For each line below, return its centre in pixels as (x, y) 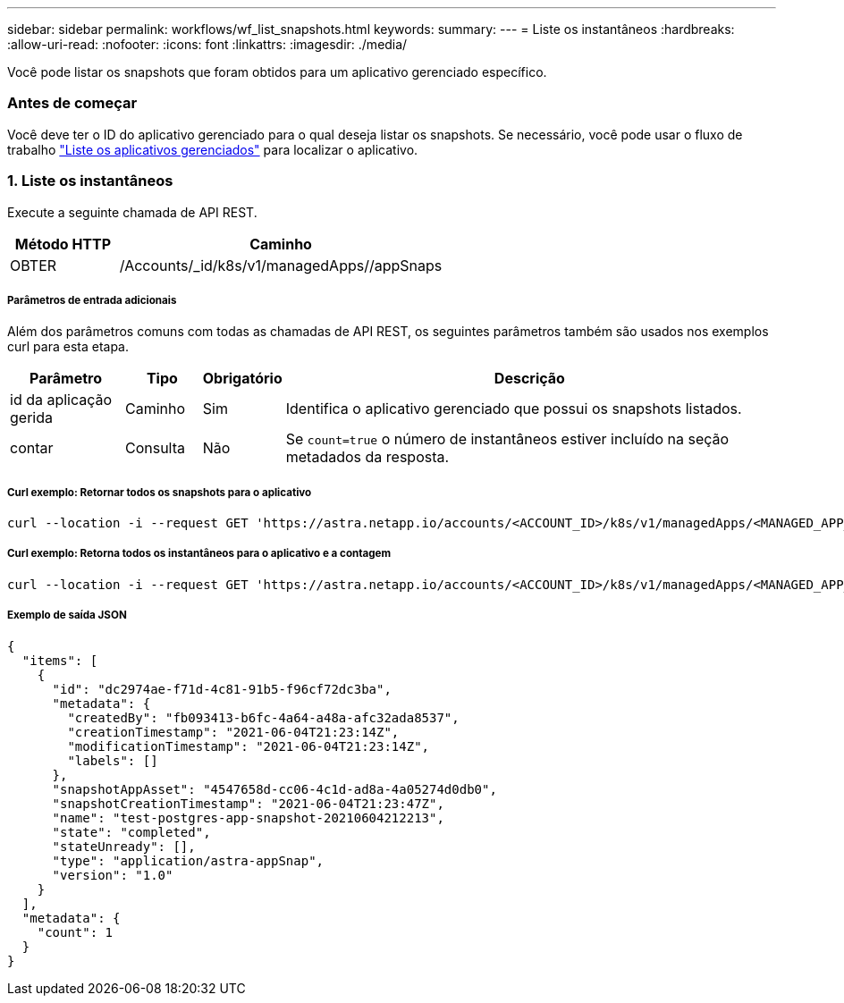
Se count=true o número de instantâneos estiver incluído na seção (507, 439)
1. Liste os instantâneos (90, 181)
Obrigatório (242, 379)
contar (32, 448)
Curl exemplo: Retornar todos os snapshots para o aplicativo (160, 492)
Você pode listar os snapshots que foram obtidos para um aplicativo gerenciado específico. (277, 72)
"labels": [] (113, 760)
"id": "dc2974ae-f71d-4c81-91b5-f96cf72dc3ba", (222, 689)
